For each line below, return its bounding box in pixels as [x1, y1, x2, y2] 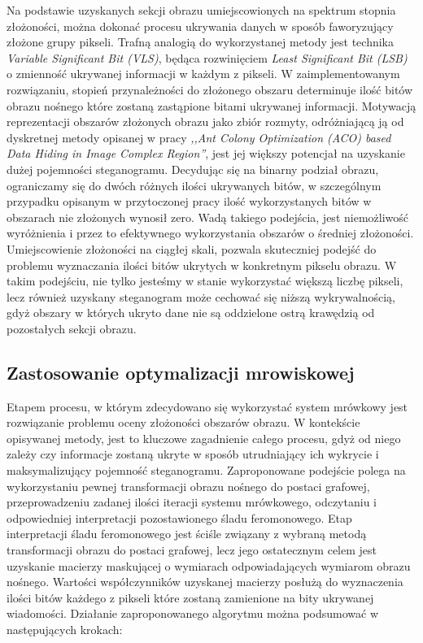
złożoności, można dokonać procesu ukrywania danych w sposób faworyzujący [7, 17, 394, 34]
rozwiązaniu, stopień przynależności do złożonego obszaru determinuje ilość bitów [7, 80, 413, 98]
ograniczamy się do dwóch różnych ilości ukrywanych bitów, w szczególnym [7, 176, 382, 193]
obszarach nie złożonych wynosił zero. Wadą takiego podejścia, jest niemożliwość [7, 208, 408, 225]
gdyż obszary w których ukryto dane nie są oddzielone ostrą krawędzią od [7, 304, 375, 321]
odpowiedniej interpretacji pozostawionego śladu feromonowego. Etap [7, 509, 352, 526]
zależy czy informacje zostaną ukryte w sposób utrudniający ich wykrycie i [7, 445, 379, 463]
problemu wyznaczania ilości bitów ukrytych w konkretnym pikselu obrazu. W [7, 256, 397, 273]
